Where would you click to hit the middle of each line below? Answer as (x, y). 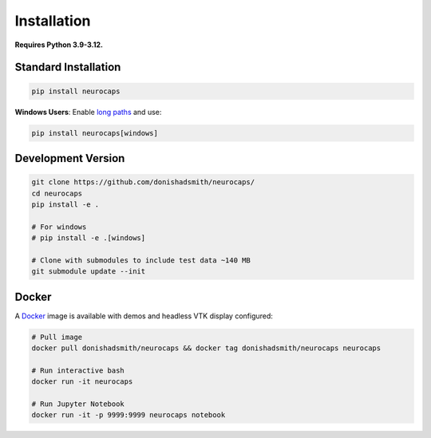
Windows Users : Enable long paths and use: (88, 112)
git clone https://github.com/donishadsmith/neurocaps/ (143, 182)
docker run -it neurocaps (82, 382)
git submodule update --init (89, 272)
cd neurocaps (57, 193)
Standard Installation (68, 67)
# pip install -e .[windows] (89, 238)
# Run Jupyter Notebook (78, 404)
